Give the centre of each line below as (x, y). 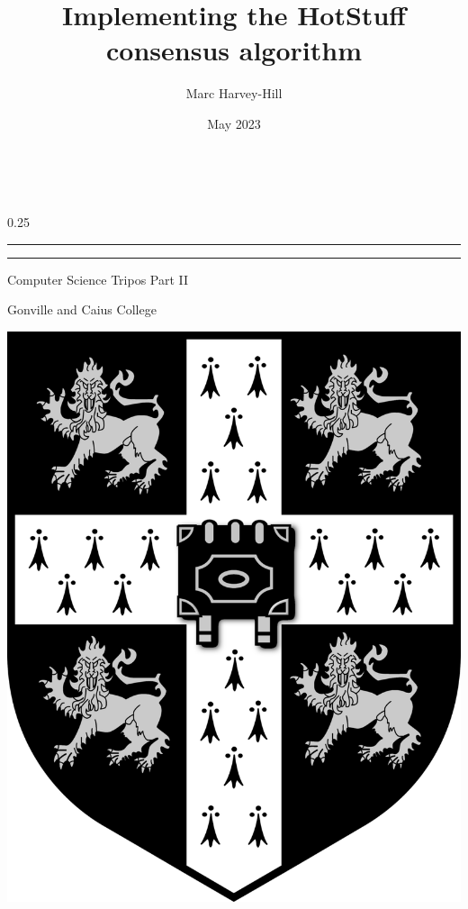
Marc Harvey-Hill (234, 93)
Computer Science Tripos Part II (98, 279)
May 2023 (234, 123)
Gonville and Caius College (82, 309)
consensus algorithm (234, 50)
